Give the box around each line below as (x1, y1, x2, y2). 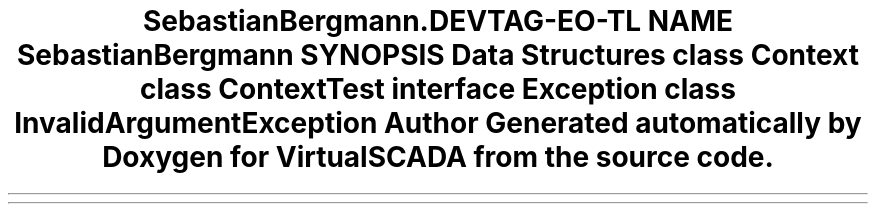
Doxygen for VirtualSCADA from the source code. (102, 140, 774, 174)
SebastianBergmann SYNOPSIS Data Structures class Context (16, 38, 859, 72)
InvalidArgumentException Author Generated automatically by (14, 106, 862, 140)
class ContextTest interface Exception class (140, 72, 736, 106)
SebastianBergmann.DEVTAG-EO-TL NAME (142, 4, 734, 38)
